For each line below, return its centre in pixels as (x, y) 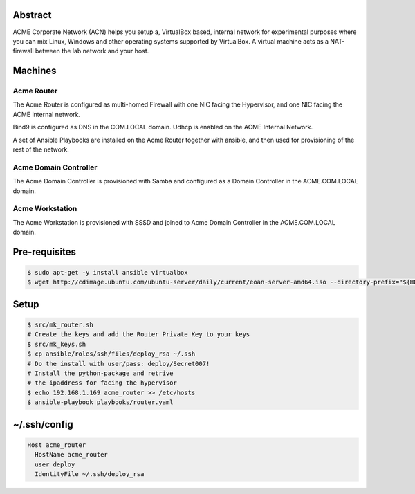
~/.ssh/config (43, 424)
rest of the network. (41, 149)
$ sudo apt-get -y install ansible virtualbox (108, 273)
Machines (35, 71)
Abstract (32, 15)
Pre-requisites (44, 251)
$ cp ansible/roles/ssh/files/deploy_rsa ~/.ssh (111, 354)
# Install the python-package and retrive (100, 373)
